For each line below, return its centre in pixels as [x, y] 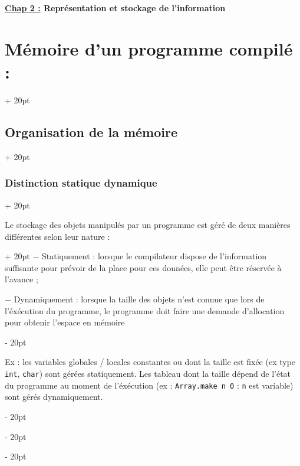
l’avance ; [22, 279]
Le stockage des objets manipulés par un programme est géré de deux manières [148, 225]
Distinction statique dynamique [81, 183]
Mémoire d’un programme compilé [149, 48]
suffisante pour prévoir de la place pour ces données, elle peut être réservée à [143, 267]
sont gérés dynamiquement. [54, 397]
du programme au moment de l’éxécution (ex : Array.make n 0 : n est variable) [149, 385]
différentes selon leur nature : [57, 236]
